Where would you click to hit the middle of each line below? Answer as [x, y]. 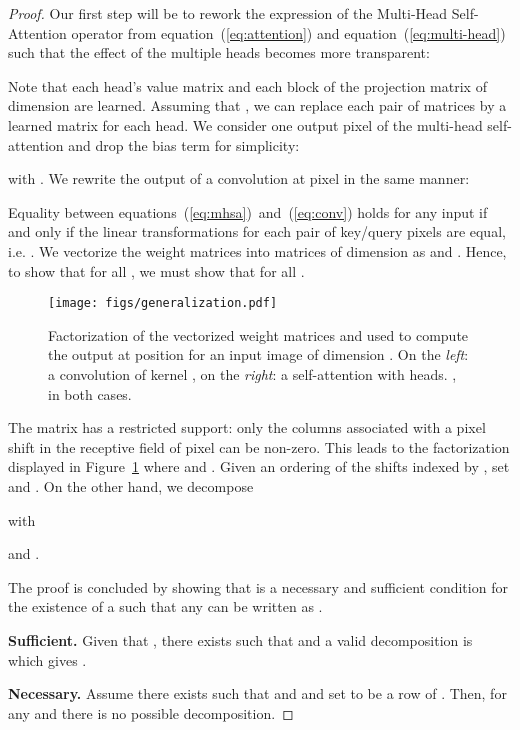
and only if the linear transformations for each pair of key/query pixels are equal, [257, 231]
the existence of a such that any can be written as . [165, 606]
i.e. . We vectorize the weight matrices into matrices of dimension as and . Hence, [257, 250]
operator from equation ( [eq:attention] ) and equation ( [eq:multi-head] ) [288, 32]
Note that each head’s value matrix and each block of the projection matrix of [247, 85]
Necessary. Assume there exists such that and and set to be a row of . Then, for [257, 693]
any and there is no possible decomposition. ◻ [151, 712]
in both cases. [90, 393]
